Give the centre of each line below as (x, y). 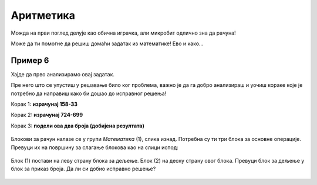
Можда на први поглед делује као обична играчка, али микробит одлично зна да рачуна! (123, 33)
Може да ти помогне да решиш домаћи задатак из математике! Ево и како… (107, 43)
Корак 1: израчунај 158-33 (44, 104)
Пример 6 (30, 60)
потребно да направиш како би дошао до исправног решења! (89, 93)
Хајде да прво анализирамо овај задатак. (63, 74)
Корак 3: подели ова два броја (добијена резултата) (78, 126)
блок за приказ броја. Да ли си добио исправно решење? (83, 169)
